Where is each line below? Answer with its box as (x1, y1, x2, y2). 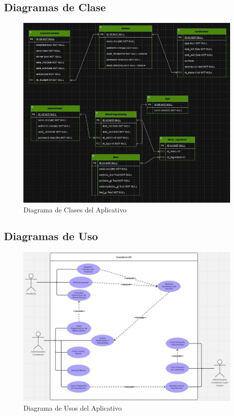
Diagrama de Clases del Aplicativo (23, 204, 127, 214)
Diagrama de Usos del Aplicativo (23, 402, 122, 413)
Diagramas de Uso (4, 228, 98, 243)
